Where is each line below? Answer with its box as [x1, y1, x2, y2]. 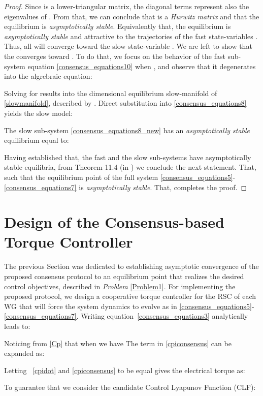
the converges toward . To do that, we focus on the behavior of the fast [4, 50, 225, 61]
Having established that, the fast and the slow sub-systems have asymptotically [4, 151, 251, 162]
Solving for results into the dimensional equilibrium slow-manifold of [4, 87, 217, 98]
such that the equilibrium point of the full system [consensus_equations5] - [4, 171, 236, 182]
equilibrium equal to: [4, 135, 69, 145]
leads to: [4, 320, 30, 331]
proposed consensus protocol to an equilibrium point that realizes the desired [4, 271, 244, 281]
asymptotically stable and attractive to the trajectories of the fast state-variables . [4, 31, 258, 41]
